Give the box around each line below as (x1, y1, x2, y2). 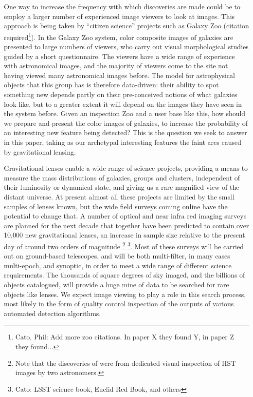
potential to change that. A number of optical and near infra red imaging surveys (4, 211, 247, 221)
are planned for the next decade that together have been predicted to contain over (4, 220, 249, 230)
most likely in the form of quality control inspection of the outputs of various (4, 298, 234, 309)
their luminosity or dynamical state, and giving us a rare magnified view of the (4, 182, 239, 192)
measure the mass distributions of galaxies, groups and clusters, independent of (4, 172, 240, 182)
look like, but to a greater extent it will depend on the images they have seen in (4, 99, 242, 109)
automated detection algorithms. (4, 308, 101, 318)
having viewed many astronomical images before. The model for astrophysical (4, 70, 235, 80)
